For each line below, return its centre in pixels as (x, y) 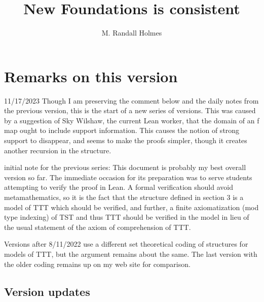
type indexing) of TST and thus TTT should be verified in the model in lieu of (127, 217)
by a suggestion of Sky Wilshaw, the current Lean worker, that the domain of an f (132, 120)
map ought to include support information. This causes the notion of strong (122, 130)
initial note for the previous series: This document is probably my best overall (125, 167)
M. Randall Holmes (132, 33)
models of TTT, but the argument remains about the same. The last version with (131, 254)
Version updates (47, 291)
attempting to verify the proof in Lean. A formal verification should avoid (119, 187)
